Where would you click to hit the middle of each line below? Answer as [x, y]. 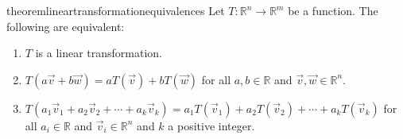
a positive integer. [211, 125]
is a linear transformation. [99, 53]
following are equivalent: [66, 26]
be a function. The [333, 10]
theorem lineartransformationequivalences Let [116, 10]
